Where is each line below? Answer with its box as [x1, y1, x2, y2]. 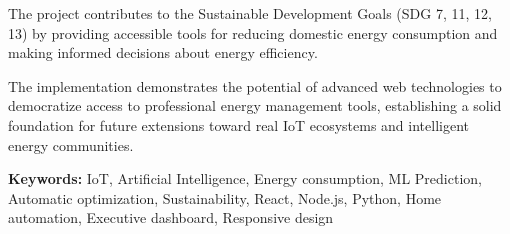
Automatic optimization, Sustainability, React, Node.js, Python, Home [8, 187, 442, 208]
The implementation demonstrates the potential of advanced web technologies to [8, 75, 502, 96]
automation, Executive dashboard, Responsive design [8, 207, 334, 228]
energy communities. [8, 134, 134, 155]
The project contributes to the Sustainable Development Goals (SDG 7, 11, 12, [8, 3, 492, 23]
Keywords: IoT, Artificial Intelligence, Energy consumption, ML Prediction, [8, 168, 482, 189]
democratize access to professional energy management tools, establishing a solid [8, 95, 502, 116]
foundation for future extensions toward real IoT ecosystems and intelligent [8, 114, 469, 135]
